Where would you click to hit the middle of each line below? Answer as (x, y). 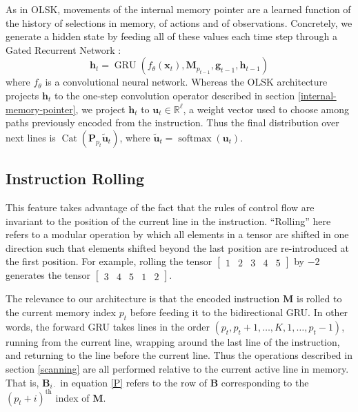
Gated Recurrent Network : (63, 49)
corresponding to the (265, 382)
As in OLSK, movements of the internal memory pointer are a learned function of (178, 9)
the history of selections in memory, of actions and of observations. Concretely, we (179, 22)
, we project (100, 109)
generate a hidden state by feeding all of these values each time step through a (172, 36)
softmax (195, 138)
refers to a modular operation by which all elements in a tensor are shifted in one (177, 234)
